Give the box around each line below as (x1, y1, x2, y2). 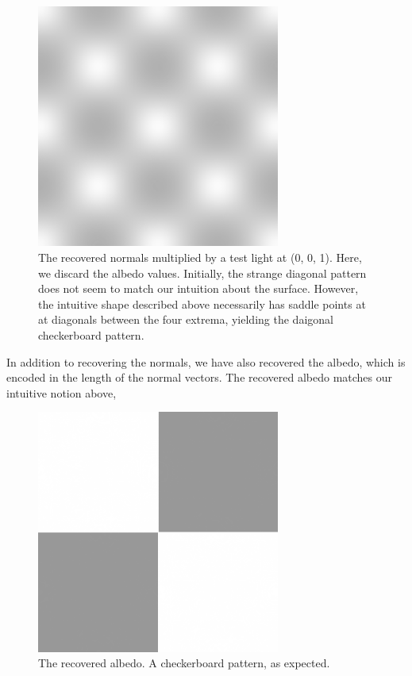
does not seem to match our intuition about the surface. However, (38, 280, 359, 297)
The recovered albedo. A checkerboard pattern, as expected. (38, 655, 330, 671)
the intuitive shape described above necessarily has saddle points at (38, 295, 366, 312)
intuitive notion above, (6, 384, 117, 401)
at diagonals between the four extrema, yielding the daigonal (38, 311, 333, 328)
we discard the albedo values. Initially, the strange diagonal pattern (38, 264, 367, 281)
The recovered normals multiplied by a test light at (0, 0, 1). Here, (38, 248, 362, 265)
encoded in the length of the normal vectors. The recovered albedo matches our (6, 369, 393, 386)
